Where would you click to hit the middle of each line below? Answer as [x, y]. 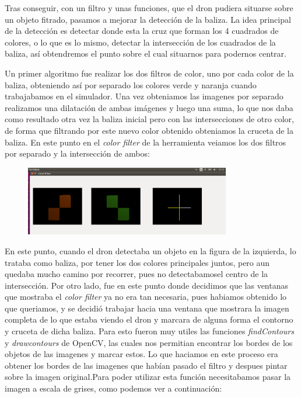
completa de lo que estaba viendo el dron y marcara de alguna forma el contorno [149, 319]
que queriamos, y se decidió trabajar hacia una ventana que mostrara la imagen [147, 308]
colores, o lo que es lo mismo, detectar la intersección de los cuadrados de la [140, 42]
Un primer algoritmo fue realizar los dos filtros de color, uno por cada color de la [149, 73]
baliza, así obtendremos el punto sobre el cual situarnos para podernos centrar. [146, 53]
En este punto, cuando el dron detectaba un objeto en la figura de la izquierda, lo [150, 250]
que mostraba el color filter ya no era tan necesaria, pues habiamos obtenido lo [146, 297]
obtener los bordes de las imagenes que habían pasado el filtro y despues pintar [146, 365]
